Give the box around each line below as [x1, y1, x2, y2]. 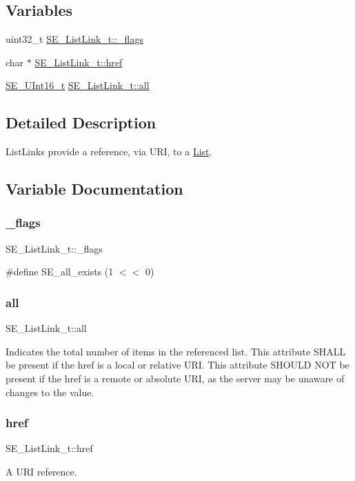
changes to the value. [6, 384, 94, 399]
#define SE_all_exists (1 [6, 264, 114, 279]
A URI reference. [6, 464, 77, 478]
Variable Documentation [6, 178, 183, 199]
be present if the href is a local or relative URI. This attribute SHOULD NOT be [6, 357, 349, 372]
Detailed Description [6, 112, 156, 133]
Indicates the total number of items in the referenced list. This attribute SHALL [6, 344, 346, 358]
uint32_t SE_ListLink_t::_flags [6, 32, 143, 46]
